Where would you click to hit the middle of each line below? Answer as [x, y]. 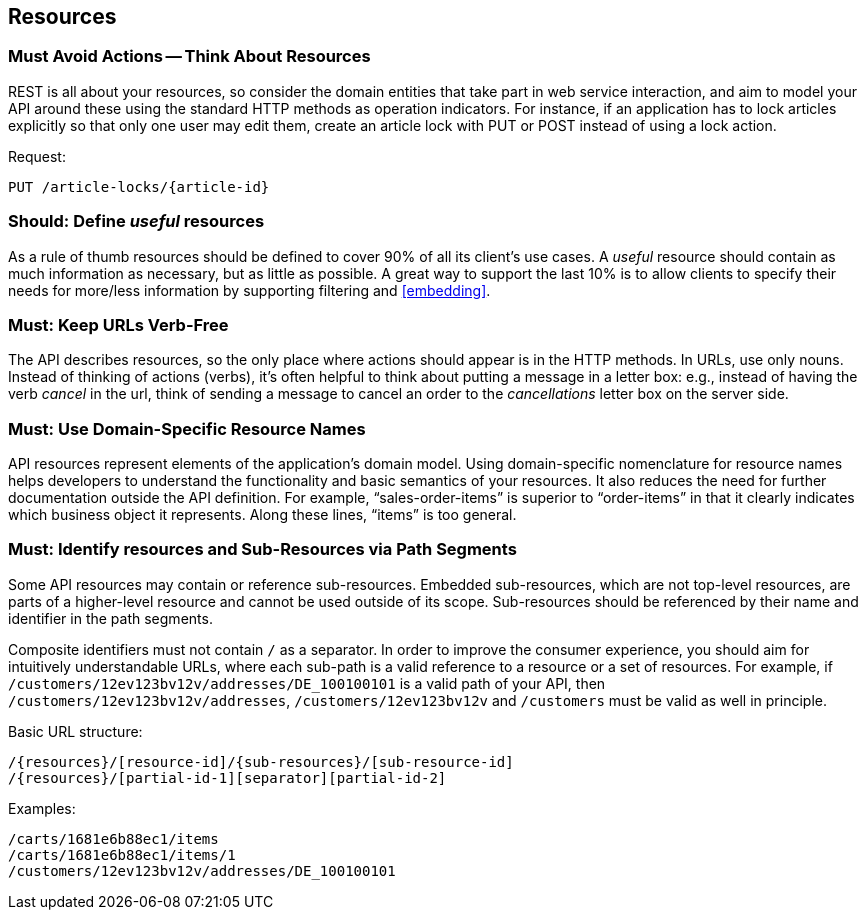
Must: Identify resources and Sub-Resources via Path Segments [262, 549]
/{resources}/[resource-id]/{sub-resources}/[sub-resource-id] [261, 761]
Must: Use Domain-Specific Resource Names [187, 428]
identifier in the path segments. [110, 618]
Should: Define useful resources [136, 221]
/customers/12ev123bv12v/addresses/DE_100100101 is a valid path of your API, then [307, 683]
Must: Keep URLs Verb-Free [118, 324]
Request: [37, 156]
